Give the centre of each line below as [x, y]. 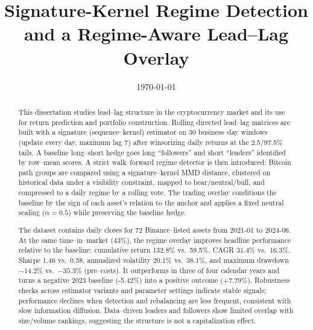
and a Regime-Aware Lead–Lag [156, 34]
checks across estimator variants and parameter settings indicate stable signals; [142, 290]
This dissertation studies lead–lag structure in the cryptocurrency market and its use [152, 112]
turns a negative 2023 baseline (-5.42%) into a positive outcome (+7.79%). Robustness [154, 280]
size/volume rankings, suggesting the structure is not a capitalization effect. [137, 320]
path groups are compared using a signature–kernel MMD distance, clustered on [144, 172]
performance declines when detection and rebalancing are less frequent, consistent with [155, 300]
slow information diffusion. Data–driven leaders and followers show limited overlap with [156, 310]
